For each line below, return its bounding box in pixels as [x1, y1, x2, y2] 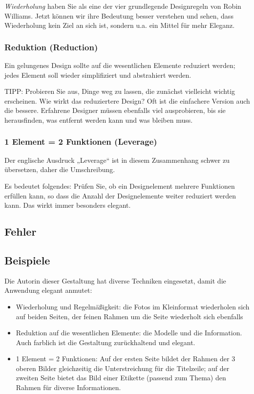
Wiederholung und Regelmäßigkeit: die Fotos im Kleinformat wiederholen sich [16, 301, 250, 311]
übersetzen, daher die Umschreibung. [4, 164, 115, 175]
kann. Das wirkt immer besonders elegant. [4, 200, 131, 210]
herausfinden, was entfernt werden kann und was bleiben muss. [4, 114, 193, 125]
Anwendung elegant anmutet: [4, 285, 92, 295]
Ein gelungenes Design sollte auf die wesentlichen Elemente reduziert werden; [4, 60, 235, 70]
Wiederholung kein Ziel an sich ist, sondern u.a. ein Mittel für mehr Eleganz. [4, 20, 235, 30]
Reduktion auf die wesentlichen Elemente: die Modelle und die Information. [16, 328, 242, 338]
